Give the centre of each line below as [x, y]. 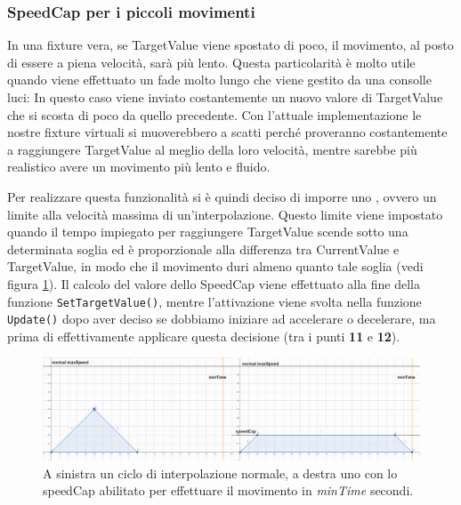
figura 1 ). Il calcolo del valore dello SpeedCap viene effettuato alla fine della [214, 283]
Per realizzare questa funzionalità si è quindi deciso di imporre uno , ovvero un [222, 196]
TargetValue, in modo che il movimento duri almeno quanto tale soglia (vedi [215, 266]
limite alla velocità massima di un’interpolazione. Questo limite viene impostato [225, 214]
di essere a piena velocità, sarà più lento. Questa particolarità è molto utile [211, 62]
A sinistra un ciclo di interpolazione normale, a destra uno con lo [220, 473]
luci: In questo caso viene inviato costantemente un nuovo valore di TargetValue [225, 97]
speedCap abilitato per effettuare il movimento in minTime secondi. [228, 490]
